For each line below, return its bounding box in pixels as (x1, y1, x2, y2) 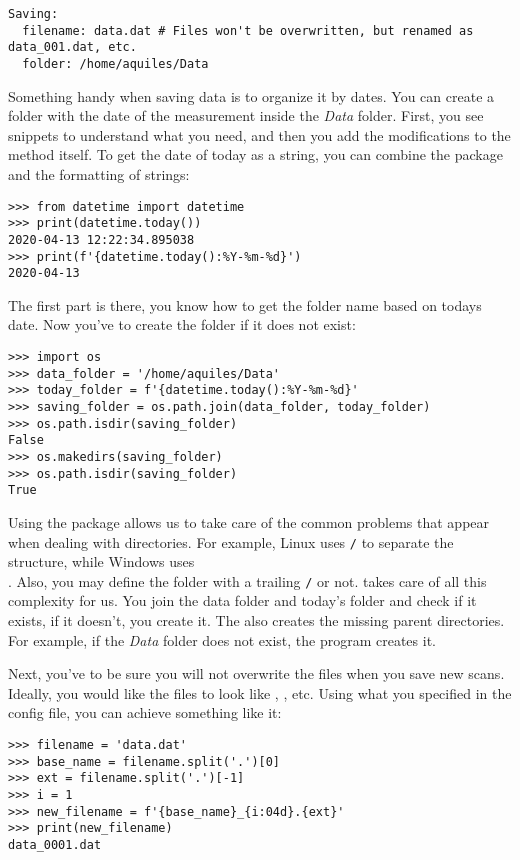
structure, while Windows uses (8, 551, 195, 572)
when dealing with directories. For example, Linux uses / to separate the (8, 531, 454, 552)
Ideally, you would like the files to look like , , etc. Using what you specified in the (8, 682, 512, 703)
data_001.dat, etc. (8, 40, 137, 55)
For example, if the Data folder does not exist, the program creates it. (8, 629, 436, 650)
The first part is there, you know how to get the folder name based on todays (8, 294, 482, 315)
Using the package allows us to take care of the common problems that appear (8, 511, 490, 532)
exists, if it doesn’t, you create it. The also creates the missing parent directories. (8, 610, 505, 631)
